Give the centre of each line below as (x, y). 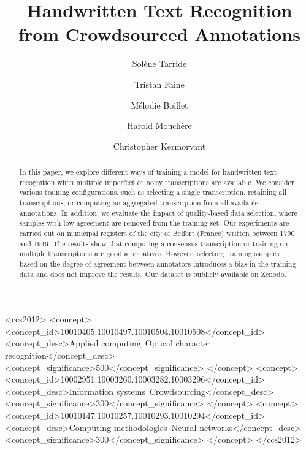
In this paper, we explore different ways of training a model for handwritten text (148, 172)
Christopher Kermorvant (159, 146)
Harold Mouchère (159, 125)
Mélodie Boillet (159, 105)
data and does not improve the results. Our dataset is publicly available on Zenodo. (153, 274)
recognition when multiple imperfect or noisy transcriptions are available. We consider (157, 182)
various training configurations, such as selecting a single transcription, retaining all (153, 192)
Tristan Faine (159, 84)
